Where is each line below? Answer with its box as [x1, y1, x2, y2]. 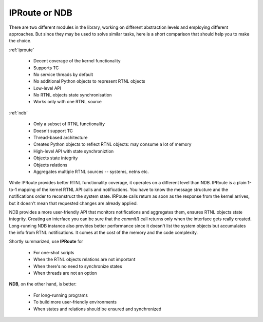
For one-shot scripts [33, 249, 75, 255]
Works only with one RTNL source [33, 99, 102, 105]
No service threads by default [33, 71, 94, 77]
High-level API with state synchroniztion [33, 148, 114, 154]
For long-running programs [33, 292, 88, 298]
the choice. [9, 38, 32, 44]
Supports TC [33, 65, 59, 71]
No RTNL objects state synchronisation [33, 92, 112, 98]
